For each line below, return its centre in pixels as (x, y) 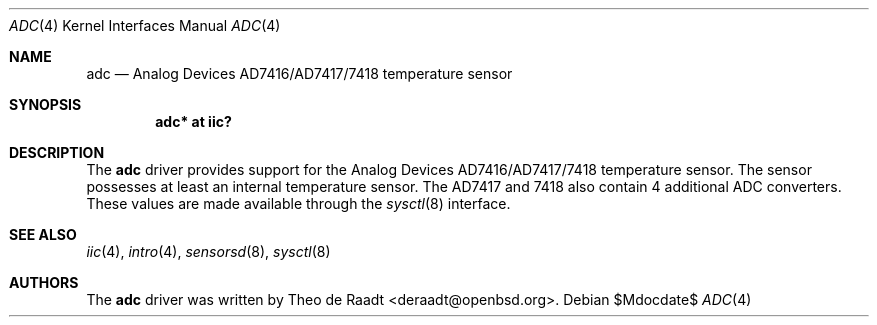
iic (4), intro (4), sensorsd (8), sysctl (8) (208, 251)
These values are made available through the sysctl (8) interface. (298, 203)
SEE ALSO (43, 234)
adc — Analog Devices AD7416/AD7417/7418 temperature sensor (299, 73)
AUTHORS (44, 282)
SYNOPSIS (45, 104)
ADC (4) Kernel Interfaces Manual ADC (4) (145, 25)
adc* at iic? (193, 121)
